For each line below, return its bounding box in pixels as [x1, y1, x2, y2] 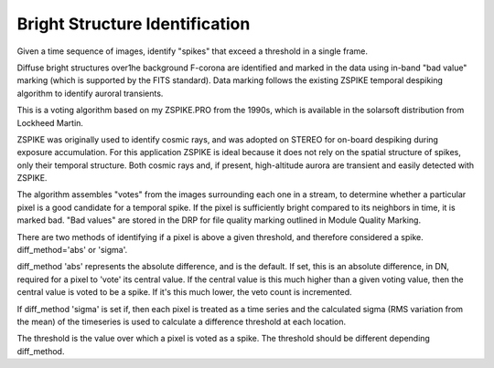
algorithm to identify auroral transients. [16, 88, 164, 99]
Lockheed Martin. [16, 117, 84, 128]
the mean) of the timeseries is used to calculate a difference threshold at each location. [16, 316, 347, 327]
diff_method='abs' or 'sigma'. [16, 245, 128, 256]
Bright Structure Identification [16, 14, 251, 34]
